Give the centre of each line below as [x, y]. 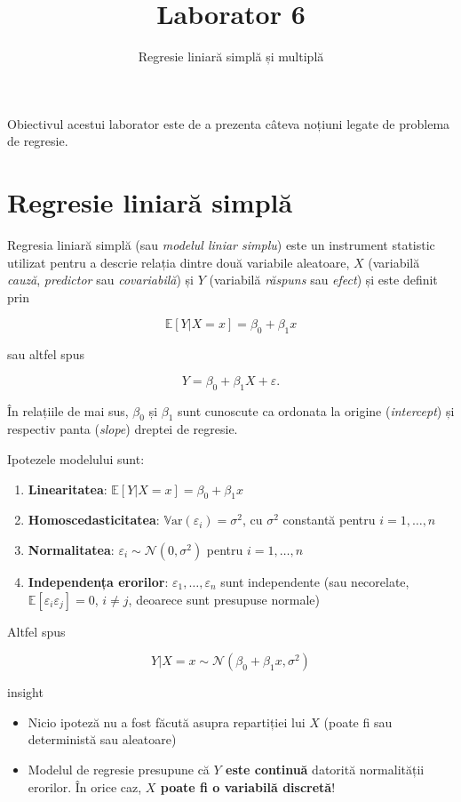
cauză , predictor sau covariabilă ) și [100, 280]
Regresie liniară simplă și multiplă [231, 56]
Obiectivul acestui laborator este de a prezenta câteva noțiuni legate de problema [229, 123]
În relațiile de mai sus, [68, 410]
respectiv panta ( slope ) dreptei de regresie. [123, 429]
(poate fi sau [358, 722]
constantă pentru [329, 520]
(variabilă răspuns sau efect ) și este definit [323, 280]
